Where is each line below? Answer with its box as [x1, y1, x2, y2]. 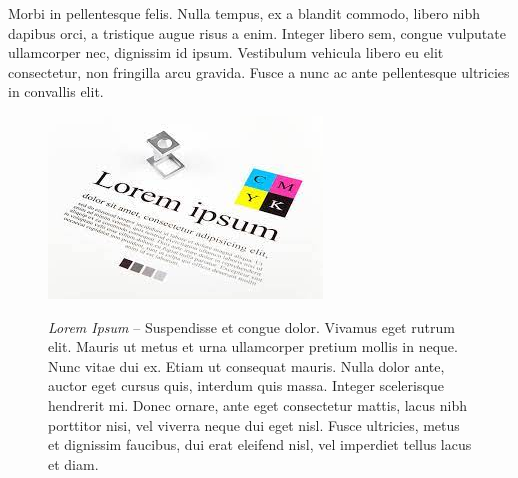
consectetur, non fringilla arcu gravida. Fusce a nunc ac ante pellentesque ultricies [8, 61, 510, 82]
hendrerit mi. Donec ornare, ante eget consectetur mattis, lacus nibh [48, 394, 468, 415]
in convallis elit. [8, 81, 104, 102]
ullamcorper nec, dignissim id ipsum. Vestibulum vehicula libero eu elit [8, 42, 444, 63]
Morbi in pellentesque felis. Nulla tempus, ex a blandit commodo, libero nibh [8, 3, 481, 23]
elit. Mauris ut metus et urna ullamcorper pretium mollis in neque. [48, 336, 458, 357]
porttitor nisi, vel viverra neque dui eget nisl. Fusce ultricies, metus [48, 414, 460, 435]
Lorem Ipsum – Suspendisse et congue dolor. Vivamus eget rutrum [48, 316, 455, 337]
